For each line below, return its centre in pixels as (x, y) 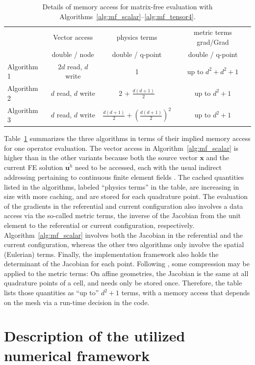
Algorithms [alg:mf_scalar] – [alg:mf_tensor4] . (127, 16)
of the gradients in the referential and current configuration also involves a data (124, 206)
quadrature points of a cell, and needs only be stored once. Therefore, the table (123, 283)
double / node (73, 54)
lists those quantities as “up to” (51, 293)
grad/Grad (213, 42)
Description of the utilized (95, 336)
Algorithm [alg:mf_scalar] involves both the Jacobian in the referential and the (124, 235)
